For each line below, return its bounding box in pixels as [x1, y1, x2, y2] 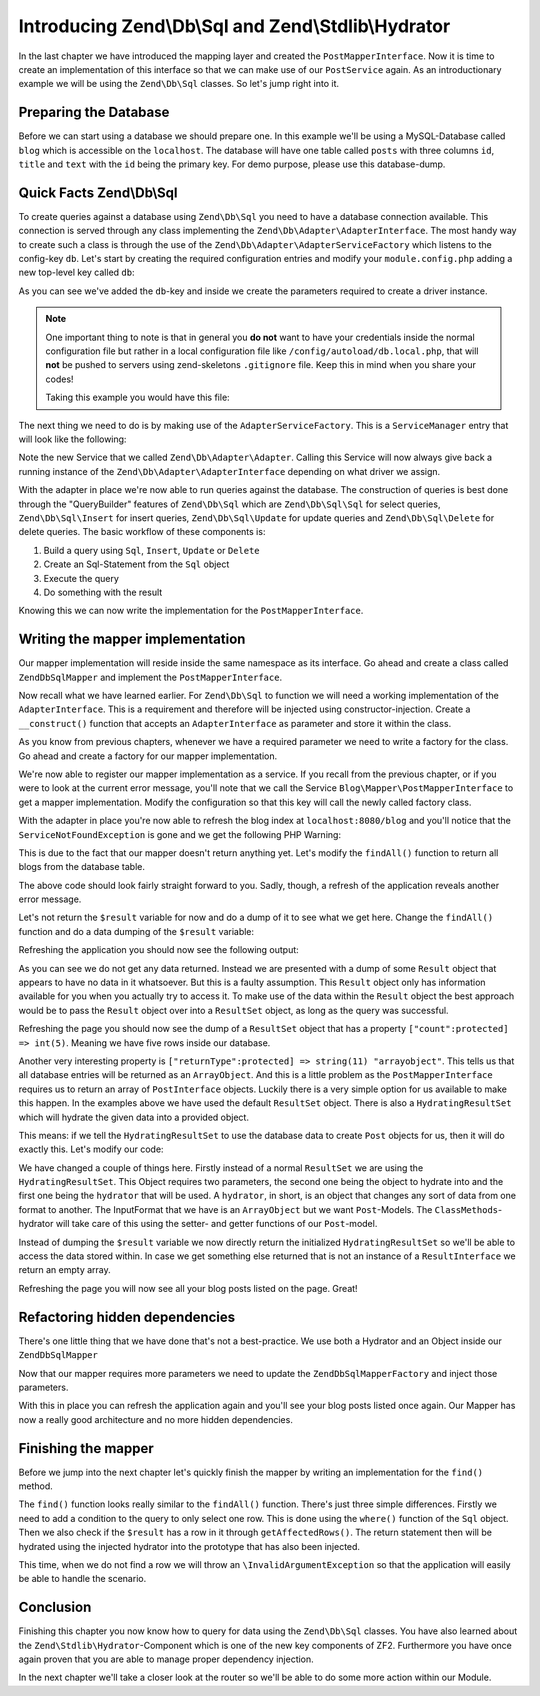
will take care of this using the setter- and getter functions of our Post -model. [55, 1218, 378, 1230]
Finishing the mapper [18, 1440, 154, 1457]
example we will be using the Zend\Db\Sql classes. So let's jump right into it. [18, 78, 340, 90]
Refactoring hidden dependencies [18, 1308, 236, 1325]
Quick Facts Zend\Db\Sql [18, 184, 178, 201]
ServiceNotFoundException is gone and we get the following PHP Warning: [18, 828, 342, 840]
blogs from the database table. [18, 861, 145, 873]
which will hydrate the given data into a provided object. [18, 1111, 250, 1123]
